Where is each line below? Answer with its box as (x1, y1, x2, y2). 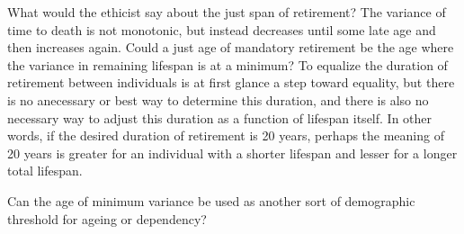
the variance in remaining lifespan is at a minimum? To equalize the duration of (7, 55, 448, 74)
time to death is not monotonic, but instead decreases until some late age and (7, 20, 436, 39)
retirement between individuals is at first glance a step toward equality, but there (7, 73, 455, 92)
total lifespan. (7, 161, 83, 180)
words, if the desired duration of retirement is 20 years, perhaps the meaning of (7, 126, 444, 145)
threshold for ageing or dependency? (7, 209, 207, 228)
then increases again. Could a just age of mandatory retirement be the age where (7, 38, 454, 57)
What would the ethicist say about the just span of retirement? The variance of (7, 3, 446, 21)
